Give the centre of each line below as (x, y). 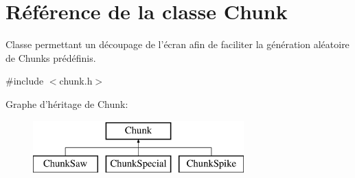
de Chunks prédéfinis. (51, 57)
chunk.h (76, 81)
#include (25, 81)
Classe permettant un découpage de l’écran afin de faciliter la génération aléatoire (177, 44)
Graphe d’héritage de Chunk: (67, 103)
